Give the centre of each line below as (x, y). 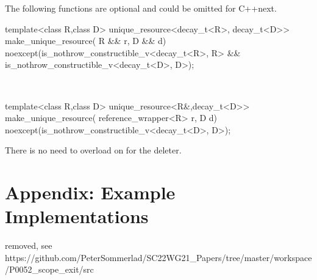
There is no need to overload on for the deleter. (93, 150)
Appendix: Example (90, 192)
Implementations (77, 216)
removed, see (29, 245)
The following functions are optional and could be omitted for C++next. (141, 8)
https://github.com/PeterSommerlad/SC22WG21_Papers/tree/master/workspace (158, 257)
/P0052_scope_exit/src (49, 269)
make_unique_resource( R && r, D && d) (86, 41)
